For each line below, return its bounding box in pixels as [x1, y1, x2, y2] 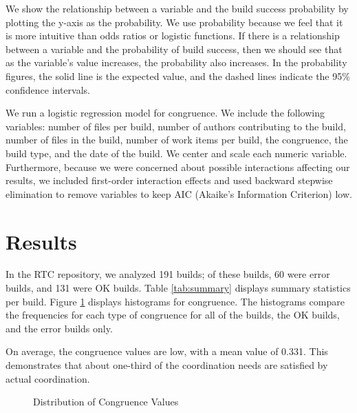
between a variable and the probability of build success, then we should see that [6, 41, 343, 56]
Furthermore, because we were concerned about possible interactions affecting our [6, 159, 350, 174]
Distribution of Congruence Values [33, 394, 179, 409]
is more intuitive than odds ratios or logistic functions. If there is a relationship [6, 28, 340, 43]
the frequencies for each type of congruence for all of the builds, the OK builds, [6, 308, 340, 322]
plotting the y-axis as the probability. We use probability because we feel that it [6, 14, 343, 29]
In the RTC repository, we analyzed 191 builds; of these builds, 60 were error [6, 267, 330, 281]
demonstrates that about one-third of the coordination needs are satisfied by [6, 358, 328, 372]
